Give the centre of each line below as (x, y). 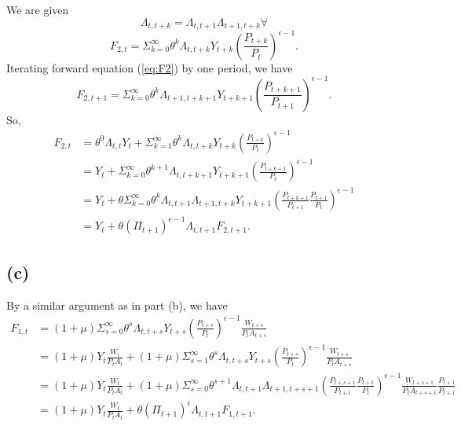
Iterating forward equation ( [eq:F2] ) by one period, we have (150, 67)
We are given (38, 9)
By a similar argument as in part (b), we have (117, 305)
